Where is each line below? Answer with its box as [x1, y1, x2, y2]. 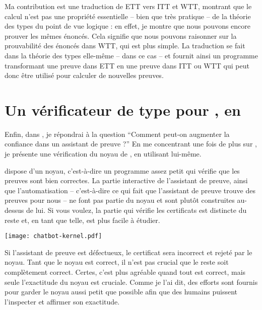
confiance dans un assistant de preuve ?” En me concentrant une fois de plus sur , [5, 138, 257, 149]
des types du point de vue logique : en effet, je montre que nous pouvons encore [5, 21, 251, 31]
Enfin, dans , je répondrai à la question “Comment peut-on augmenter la [5, 128, 230, 139]
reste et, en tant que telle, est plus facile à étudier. [5, 214, 160, 225]
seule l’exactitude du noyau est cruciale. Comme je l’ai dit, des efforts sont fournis [5, 276, 258, 287]
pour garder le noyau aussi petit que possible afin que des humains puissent [5, 286, 237, 297]
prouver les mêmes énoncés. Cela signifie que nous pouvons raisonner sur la [5, 30, 237, 41]
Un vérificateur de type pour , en [5, 99, 241, 120]
